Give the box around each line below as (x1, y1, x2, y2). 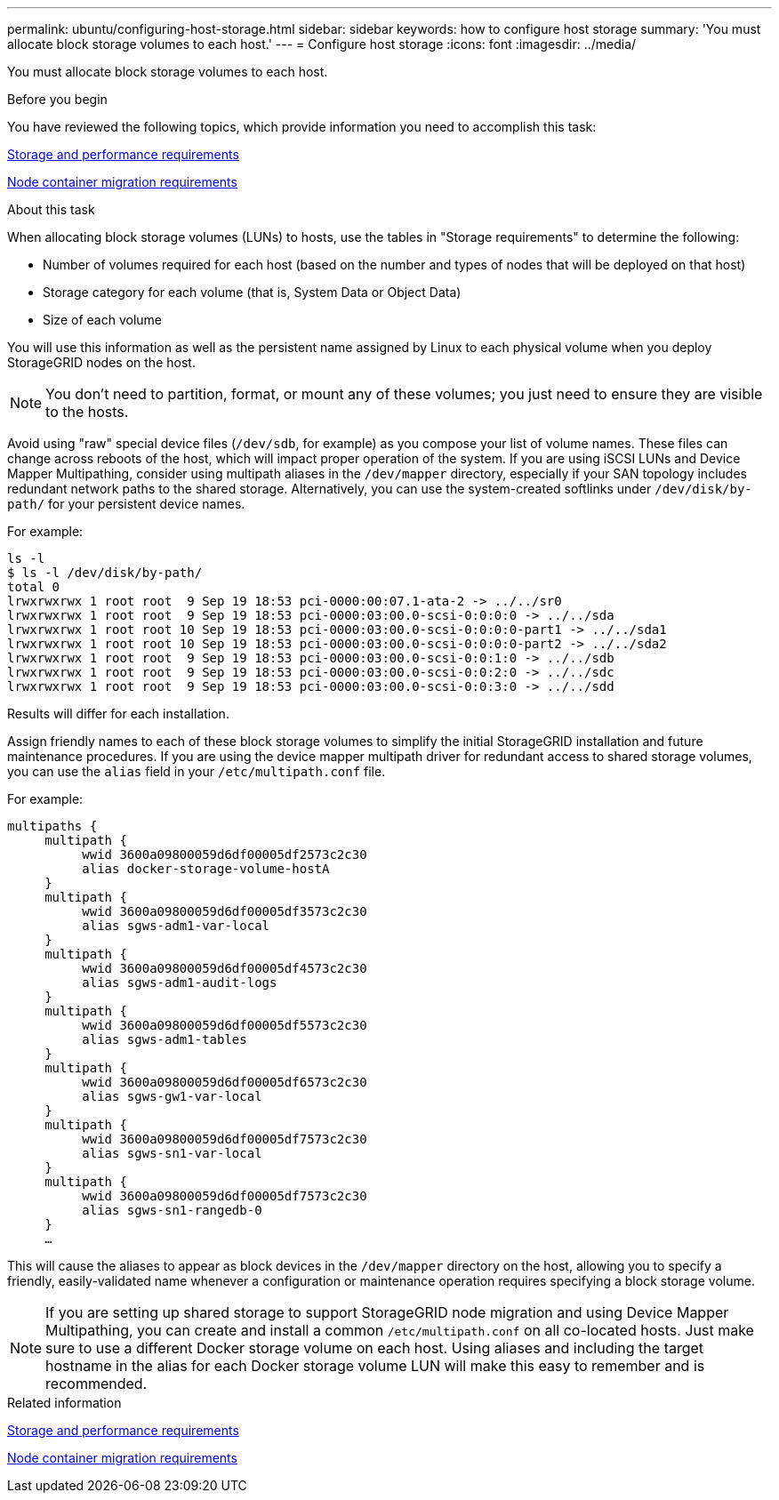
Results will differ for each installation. (7, 706, 229, 721)
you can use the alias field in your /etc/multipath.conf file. (7, 764, 386, 779)
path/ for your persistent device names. (7, 496, 245, 511)
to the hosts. (45, 403, 129, 421)
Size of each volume (43, 312, 162, 327)
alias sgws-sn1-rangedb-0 (82, 1203, 262, 1217)
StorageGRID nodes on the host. (7, 355, 196, 370)
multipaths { (7, 819, 98, 833)
